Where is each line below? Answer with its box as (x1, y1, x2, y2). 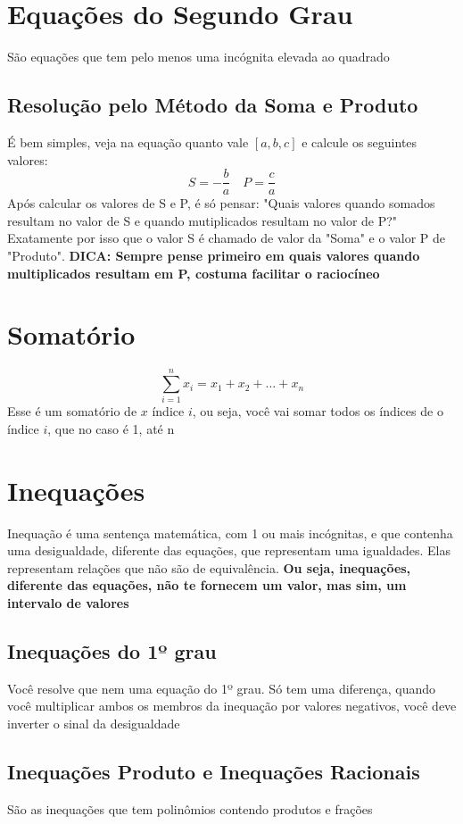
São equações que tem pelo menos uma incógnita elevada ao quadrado (7, 47, 390, 66)
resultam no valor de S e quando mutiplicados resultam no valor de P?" (7, 211, 398, 229)
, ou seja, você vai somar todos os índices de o (192, 402, 443, 420)
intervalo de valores (7, 594, 129, 612)
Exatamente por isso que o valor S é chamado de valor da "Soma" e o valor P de (7, 229, 446, 247)
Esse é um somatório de (7, 402, 137, 420)
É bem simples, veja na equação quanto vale (7, 132, 249, 151)
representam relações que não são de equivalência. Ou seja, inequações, (7, 558, 411, 577)
